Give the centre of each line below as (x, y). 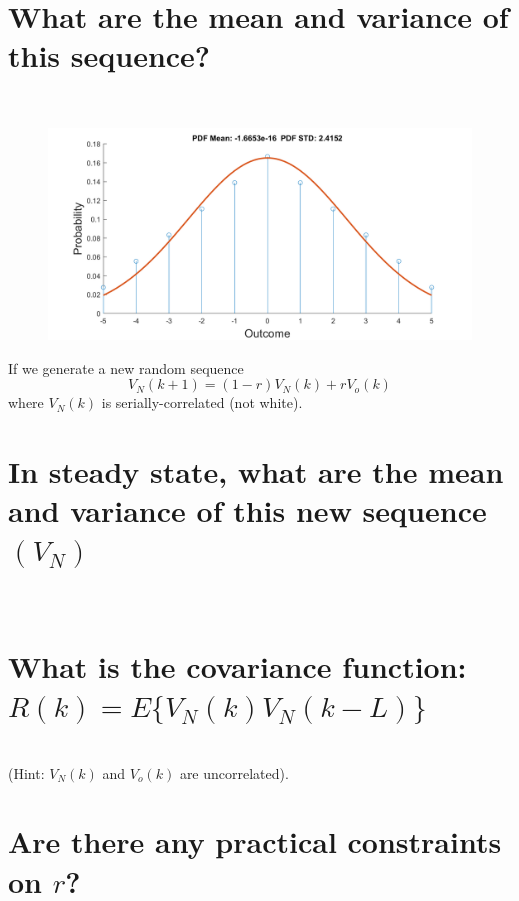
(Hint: (26, 772)
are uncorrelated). (234, 772)
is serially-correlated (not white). (202, 402)
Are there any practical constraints (255, 841)
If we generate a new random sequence (126, 367)
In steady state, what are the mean (256, 470)
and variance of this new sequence (247, 510)
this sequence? (109, 55)
